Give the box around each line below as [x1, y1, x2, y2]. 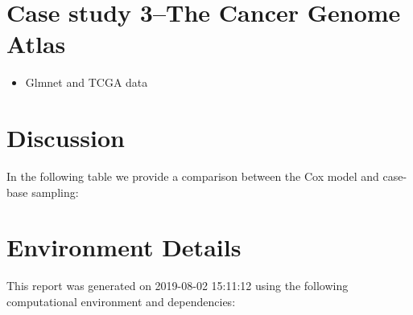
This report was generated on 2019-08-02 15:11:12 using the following [6, 277, 349, 294]
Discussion [6, 121, 125, 154]
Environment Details [6, 231, 242, 264]
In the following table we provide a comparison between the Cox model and [6, 168, 379, 185]
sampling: [31, 183, 79, 200]
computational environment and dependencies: [6, 292, 236, 309]
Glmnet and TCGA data [25, 74, 148, 91]
